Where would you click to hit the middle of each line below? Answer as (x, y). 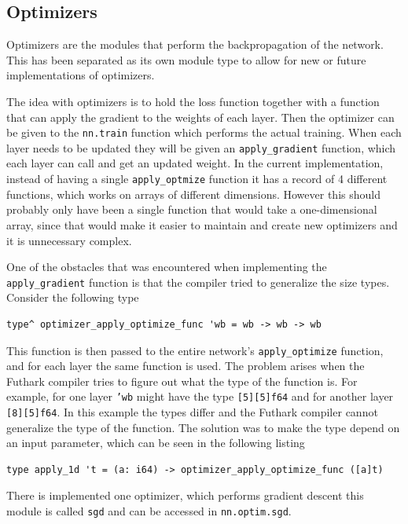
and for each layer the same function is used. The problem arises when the (186, 366)
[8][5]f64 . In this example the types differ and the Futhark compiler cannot (192, 412)
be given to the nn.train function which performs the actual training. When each (204, 132)
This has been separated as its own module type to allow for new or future (186, 59)
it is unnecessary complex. (69, 240)
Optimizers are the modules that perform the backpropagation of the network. (195, 44)
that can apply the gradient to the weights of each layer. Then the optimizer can (200, 117)
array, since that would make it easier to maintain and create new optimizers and (202, 224)
